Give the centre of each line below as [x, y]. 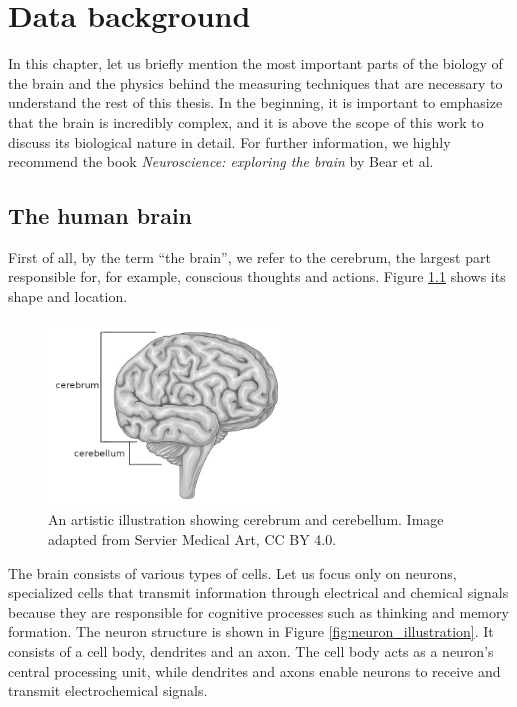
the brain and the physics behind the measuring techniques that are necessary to [255, 82]
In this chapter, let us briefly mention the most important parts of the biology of [255, 63]
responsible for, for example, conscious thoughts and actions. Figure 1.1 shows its [257, 276]
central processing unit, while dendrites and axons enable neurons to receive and [254, 670]
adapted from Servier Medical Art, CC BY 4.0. [192, 539]
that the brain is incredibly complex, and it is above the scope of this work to [246, 121]
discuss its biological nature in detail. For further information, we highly [229, 141]
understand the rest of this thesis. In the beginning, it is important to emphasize [255, 102]
